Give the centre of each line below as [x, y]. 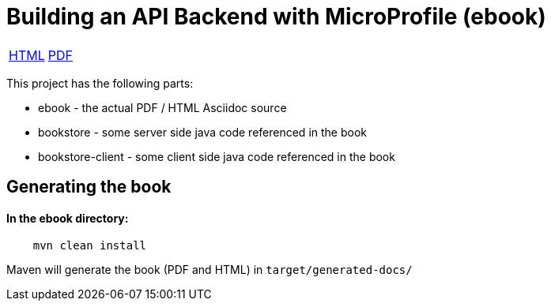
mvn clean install [90, 246]
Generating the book [89, 187]
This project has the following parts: [100, 83]
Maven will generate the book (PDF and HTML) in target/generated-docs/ [209, 270]
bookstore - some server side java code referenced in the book [202, 132]
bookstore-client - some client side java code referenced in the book [217, 156]
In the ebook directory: [68, 218]
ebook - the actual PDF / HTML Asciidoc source [162, 107]
